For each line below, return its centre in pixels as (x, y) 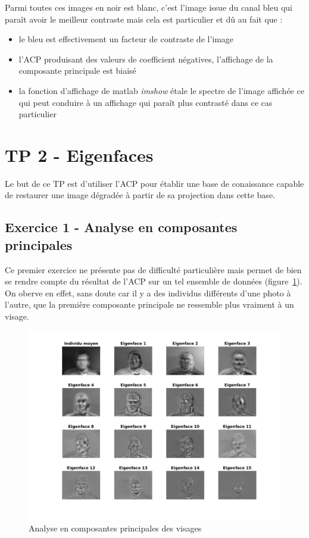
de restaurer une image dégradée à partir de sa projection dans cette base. (140, 195)
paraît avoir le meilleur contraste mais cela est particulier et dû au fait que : (144, 19)
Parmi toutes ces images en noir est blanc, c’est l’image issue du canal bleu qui (149, 7)
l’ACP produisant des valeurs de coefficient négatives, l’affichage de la (146, 59)
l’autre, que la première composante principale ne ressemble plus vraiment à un (149, 304)
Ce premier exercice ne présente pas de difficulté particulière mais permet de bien (153, 269)
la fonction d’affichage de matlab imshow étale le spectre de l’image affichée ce (161, 90)
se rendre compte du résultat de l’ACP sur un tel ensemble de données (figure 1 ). (154, 281)
